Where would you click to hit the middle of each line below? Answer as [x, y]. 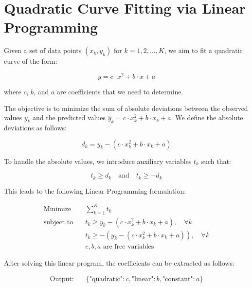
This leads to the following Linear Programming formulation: [95, 190]
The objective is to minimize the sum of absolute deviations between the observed [126, 108]
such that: [216, 161]
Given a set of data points [43, 50]
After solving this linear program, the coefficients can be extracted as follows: [119, 262]
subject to [58, 222]
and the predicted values [69, 117]
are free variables [128, 246]
